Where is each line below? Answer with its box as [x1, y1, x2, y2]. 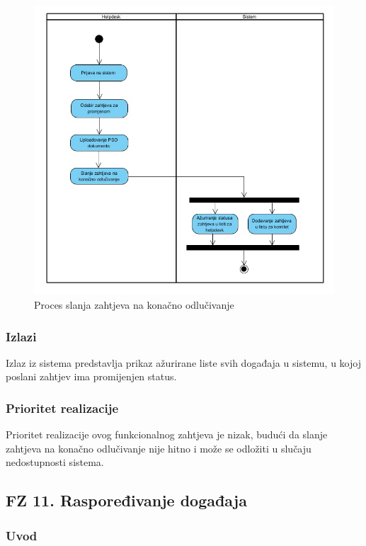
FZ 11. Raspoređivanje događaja [6, 489, 247, 511]
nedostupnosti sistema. [6, 455, 104, 470]
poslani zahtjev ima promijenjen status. [6, 369, 177, 384]
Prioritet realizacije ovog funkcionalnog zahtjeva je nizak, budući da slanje [6, 427, 328, 442]
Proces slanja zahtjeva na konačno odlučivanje [34, 297, 234, 312]
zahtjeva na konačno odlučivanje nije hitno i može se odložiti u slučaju [6, 440, 311, 455]
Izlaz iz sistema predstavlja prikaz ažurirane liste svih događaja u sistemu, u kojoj [6, 355, 361, 370]
